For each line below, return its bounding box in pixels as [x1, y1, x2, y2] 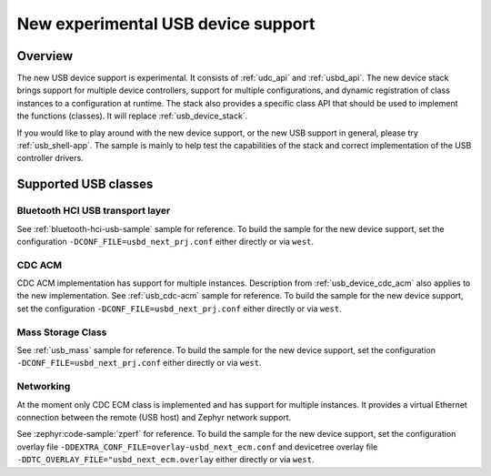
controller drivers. [16, 153, 84, 164]
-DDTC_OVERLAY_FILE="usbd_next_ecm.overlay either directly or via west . [16, 454, 315, 465]
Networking [16, 380, 71, 393]
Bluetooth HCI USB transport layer [16, 205, 171, 218]
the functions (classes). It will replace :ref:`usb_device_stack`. [16, 110, 248, 122]
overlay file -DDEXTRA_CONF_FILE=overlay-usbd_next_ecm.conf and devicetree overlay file [16, 441, 378, 452]
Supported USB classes [16, 177, 154, 192]
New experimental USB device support [16, 14, 316, 34]
